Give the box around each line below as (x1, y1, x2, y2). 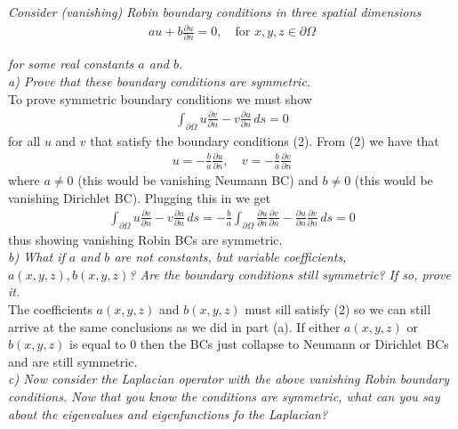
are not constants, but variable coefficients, (114, 247, 347, 266)
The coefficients (8, 299, 92, 318)
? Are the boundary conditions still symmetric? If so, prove (129, 264, 451, 283)
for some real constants (8, 54, 134, 73)
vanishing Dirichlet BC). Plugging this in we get (8, 188, 271, 206)
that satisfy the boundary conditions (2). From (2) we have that (90, 131, 439, 150)
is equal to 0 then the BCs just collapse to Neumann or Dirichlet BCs (69, 335, 449, 353)
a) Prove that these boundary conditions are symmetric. (8, 72, 311, 91)
